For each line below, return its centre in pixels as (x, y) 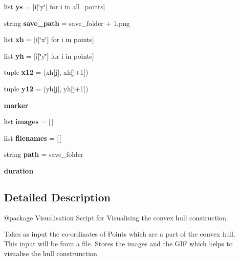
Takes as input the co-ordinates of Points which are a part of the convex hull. (120, 234)
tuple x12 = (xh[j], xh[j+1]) (46, 72)
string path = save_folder (44, 154)
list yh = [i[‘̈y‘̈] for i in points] (49, 55)
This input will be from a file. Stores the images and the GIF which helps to (118, 243)
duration (19, 170)
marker (16, 105)
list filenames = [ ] (33, 138)
